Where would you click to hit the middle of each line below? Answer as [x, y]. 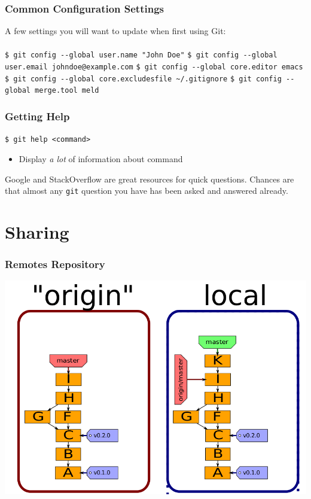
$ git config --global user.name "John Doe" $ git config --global [141, 55]
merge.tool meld [67, 91]
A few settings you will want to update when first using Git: [115, 31]
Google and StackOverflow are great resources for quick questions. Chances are [150, 179]
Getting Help [37, 116]
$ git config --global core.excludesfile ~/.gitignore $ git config [143, 79]
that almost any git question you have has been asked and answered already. [147, 191]
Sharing [37, 231]
